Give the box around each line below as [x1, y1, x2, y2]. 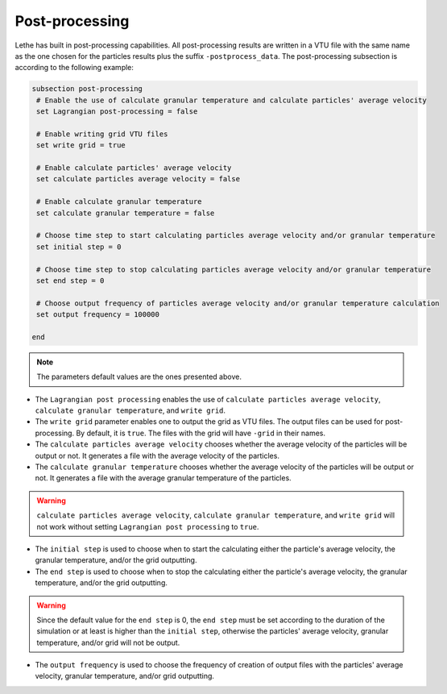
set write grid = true [36, 141, 126, 150]
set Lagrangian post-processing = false [36, 107, 198, 116]
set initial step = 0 [36, 242, 122, 251]
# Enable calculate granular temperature [36, 197, 202, 206]
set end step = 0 [36, 276, 105, 285]
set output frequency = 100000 [36, 310, 160, 319]
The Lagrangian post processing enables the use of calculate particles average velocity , [35, 394, 381, 404]
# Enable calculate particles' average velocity [36, 164, 232, 172]
